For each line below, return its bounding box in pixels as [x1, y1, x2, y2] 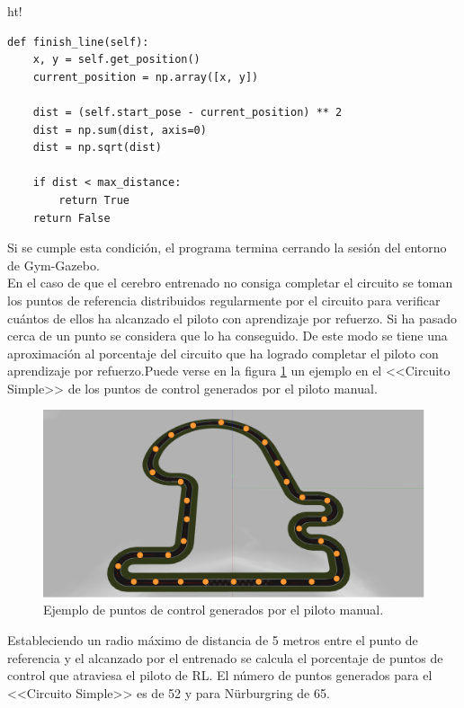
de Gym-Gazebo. [7, 255, 100, 274]
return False [32, 211, 111, 225]
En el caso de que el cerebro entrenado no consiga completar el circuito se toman [7, 273, 453, 292]
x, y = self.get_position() [32, 53, 201, 66]
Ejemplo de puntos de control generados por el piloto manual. [43, 600, 384, 619]
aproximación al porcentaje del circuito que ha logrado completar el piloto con [7, 343, 439, 362]
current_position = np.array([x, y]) [32, 70, 259, 84]
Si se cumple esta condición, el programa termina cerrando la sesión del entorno [7, 238, 447, 257]
